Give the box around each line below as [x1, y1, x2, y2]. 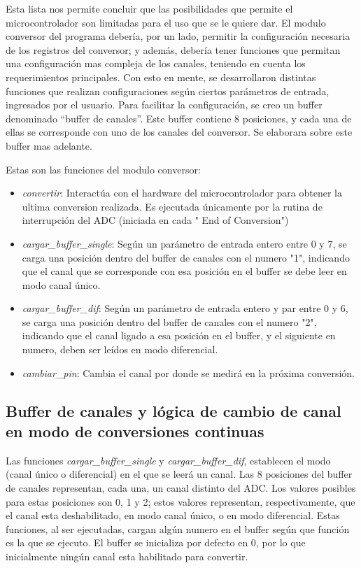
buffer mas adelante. [6, 138, 92, 152]
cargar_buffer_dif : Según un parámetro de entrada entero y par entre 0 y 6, [22, 301, 348, 315]
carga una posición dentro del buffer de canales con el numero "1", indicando [22, 250, 350, 264]
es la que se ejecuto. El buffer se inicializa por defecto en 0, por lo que [6, 535, 306, 550]
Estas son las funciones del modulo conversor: [6, 162, 201, 176]
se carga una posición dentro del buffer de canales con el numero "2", [22, 314, 317, 329]
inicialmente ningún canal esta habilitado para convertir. [6, 549, 248, 563]
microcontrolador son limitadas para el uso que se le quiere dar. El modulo [6, 15, 326, 29]
